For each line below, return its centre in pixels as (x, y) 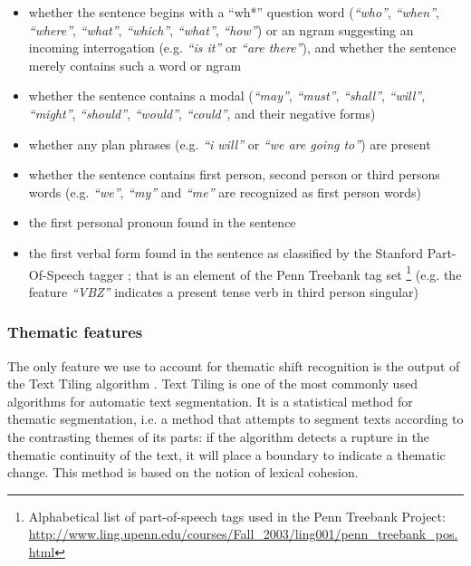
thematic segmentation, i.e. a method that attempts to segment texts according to (235, 419)
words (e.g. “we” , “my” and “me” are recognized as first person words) (225, 192)
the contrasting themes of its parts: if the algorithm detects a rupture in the (219, 436)
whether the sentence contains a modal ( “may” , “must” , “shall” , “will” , (227, 96)
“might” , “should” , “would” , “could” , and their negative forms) (202, 113)
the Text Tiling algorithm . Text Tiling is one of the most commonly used (212, 384)
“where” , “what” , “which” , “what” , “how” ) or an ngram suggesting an (221, 29)
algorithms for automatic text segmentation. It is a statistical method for (210, 401)
